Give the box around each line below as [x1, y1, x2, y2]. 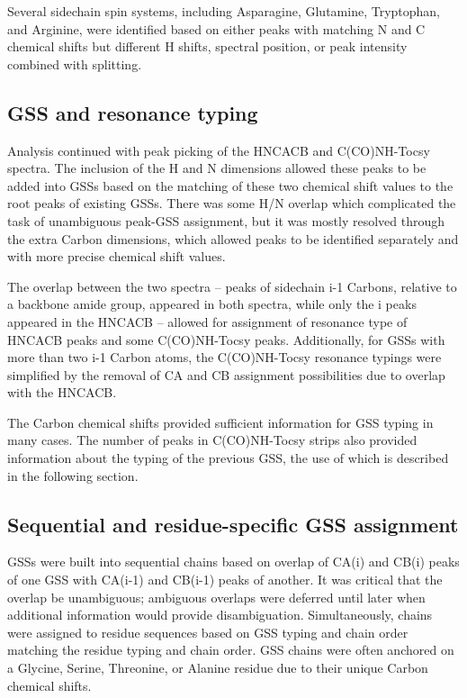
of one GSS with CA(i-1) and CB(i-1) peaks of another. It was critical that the [7, 570, 443, 589]
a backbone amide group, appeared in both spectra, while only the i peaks [7, 295, 417, 313]
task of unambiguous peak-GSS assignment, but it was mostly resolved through [7, 211, 445, 230]
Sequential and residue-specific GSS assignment [7, 510, 459, 538]
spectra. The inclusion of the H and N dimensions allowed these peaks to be [7, 159, 427, 177]
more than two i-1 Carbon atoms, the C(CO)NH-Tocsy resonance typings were [7, 348, 442, 367]
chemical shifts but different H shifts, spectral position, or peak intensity [7, 37, 408, 56]
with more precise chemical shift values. [7, 247, 226, 266]
